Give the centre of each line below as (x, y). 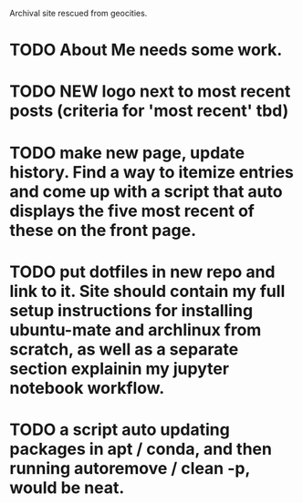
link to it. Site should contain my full (147, 291)
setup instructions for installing (131, 310)
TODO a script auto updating (120, 430)
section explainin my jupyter (120, 369)
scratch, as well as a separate (124, 349)
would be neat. (67, 488)
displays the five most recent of (132, 211)
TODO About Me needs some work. (146, 50)
